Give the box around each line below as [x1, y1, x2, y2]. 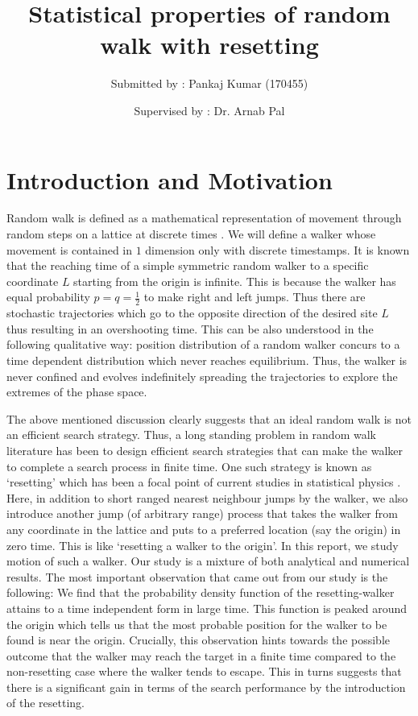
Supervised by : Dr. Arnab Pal [134, 101, 285, 118]
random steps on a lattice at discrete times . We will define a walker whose [6, 226, 376, 242]
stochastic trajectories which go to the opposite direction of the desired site [6, 304, 378, 321]
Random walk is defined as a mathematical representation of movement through [6, 209, 402, 226]
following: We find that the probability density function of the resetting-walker [6, 584, 395, 601]
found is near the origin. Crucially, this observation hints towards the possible [6, 631, 390, 648]
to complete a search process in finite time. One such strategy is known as [6, 457, 372, 474]
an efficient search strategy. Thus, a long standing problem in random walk [6, 426, 376, 443]
